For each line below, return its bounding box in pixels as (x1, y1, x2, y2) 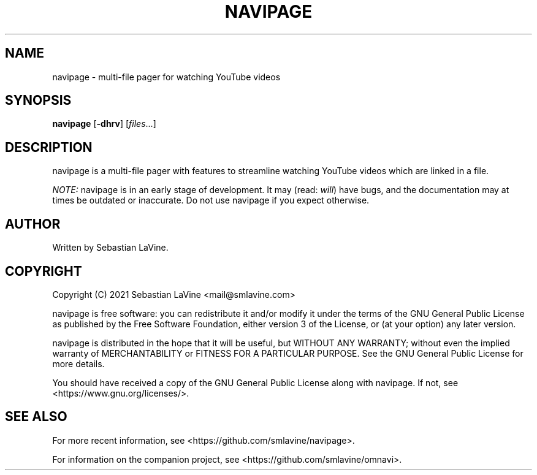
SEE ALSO (5, 409, 67, 425)
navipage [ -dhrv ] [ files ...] (52, 118, 156, 129)
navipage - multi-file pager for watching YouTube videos (52, 71, 281, 82)
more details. (52, 358, 105, 369)
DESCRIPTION (5, 139, 93, 155)
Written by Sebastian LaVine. (52, 242, 169, 253)
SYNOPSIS (5, 93, 72, 108)
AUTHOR (5, 216, 61, 232)
